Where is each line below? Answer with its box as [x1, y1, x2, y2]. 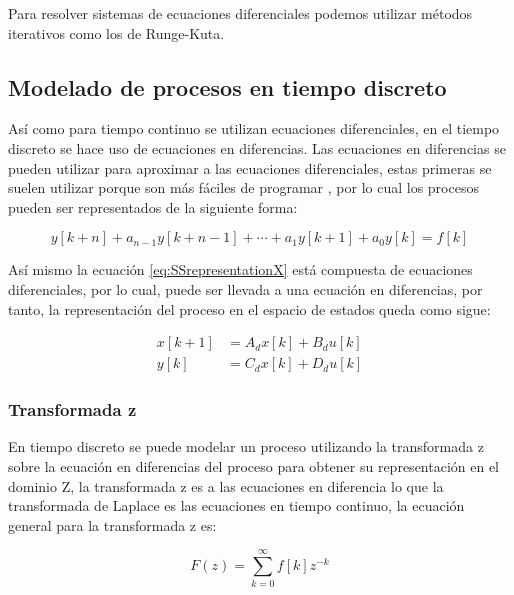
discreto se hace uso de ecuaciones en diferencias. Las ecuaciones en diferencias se [8, 137, 506, 158]
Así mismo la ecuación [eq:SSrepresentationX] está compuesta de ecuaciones [8, 259, 473, 280]
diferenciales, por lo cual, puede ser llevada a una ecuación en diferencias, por [8, 278, 483, 299]
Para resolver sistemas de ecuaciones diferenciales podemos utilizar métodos [8, 3, 473, 23]
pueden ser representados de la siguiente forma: [8, 196, 298, 217]
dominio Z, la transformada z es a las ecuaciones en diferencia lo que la [8, 475, 444, 496]
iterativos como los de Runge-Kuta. [8, 22, 225, 43]
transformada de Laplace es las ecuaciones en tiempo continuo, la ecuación [8, 495, 465, 516]
